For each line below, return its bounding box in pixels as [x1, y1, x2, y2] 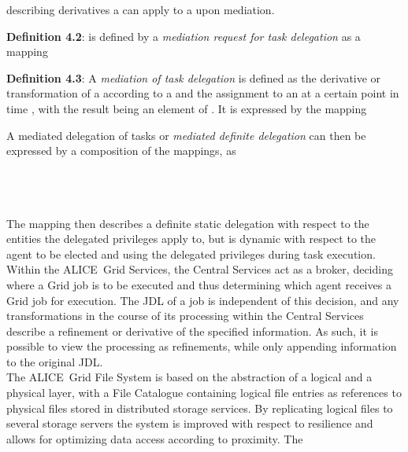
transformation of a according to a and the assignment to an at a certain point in [6, 85, 399, 101]
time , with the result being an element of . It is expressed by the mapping [6, 100, 367, 116]
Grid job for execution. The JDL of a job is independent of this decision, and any [6, 292, 399, 308]
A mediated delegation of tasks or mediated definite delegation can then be [6, 127, 366, 143]
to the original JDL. [6, 353, 103, 369]
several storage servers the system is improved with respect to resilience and [6, 415, 373, 432]
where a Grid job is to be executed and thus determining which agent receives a [6, 276, 391, 292]
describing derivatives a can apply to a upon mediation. [6, 2, 275, 17]
